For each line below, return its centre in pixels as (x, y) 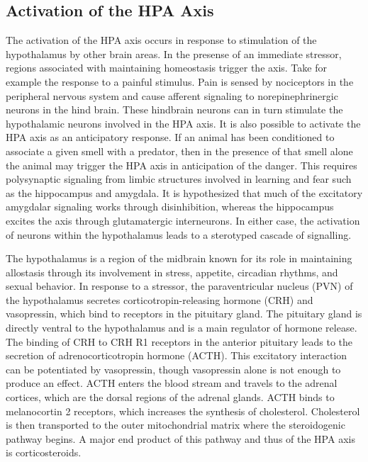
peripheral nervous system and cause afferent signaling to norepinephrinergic (172, 95)
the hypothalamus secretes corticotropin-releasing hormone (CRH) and (160, 299)
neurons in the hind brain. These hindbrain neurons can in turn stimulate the (174, 109)
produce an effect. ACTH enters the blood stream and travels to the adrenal (172, 383)
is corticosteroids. (44, 452)
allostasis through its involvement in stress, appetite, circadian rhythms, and (172, 272)
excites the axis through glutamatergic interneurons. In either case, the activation (183, 220)
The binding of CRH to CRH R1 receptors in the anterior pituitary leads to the (179, 341)
